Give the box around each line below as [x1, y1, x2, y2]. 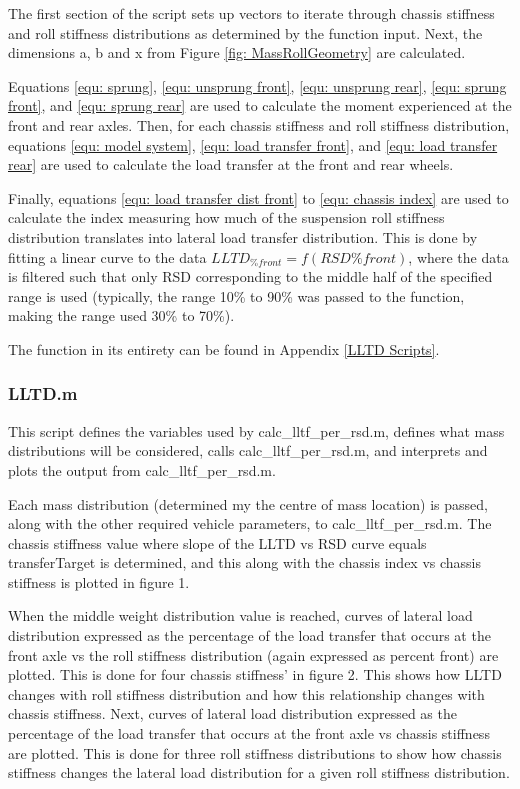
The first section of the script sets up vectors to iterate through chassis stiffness [8, 3, 495, 23]
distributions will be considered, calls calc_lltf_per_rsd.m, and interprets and [8, 440, 488, 461]
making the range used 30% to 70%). [8, 305, 235, 326]
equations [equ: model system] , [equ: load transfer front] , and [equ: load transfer [8, 134, 498, 155]
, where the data [408, 246, 509, 267]
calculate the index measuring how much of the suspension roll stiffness [8, 207, 445, 228]
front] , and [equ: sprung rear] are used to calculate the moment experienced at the [8, 95, 512, 116]
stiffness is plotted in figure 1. [8, 571, 190, 592]
